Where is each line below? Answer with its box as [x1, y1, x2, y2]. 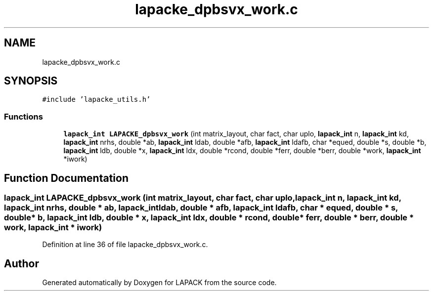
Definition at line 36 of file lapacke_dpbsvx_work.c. [42, 240, 208, 249]
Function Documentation [4, 171, 129, 184]
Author [4, 257, 39, 270]
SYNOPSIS [4, 75, 58, 87]
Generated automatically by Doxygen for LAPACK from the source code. [42, 278, 277, 287]
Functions [4, 111, 43, 122]
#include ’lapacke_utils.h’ [42, 95, 151, 104]
